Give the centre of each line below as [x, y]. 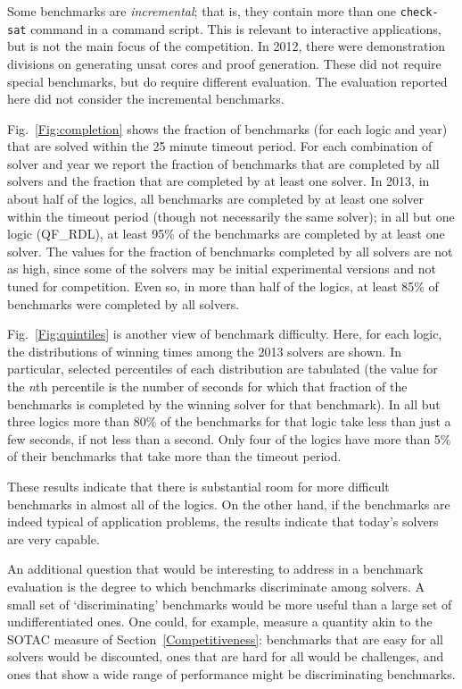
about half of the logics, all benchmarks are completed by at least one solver [216, 199]
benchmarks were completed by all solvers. [124, 303]
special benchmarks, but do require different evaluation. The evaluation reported [227, 81]
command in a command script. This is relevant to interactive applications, [236, 28]
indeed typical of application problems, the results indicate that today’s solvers [223, 521]
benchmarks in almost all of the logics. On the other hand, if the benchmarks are [229, 504]
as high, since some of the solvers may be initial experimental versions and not [222, 269]
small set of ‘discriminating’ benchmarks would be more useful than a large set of [230, 604]
